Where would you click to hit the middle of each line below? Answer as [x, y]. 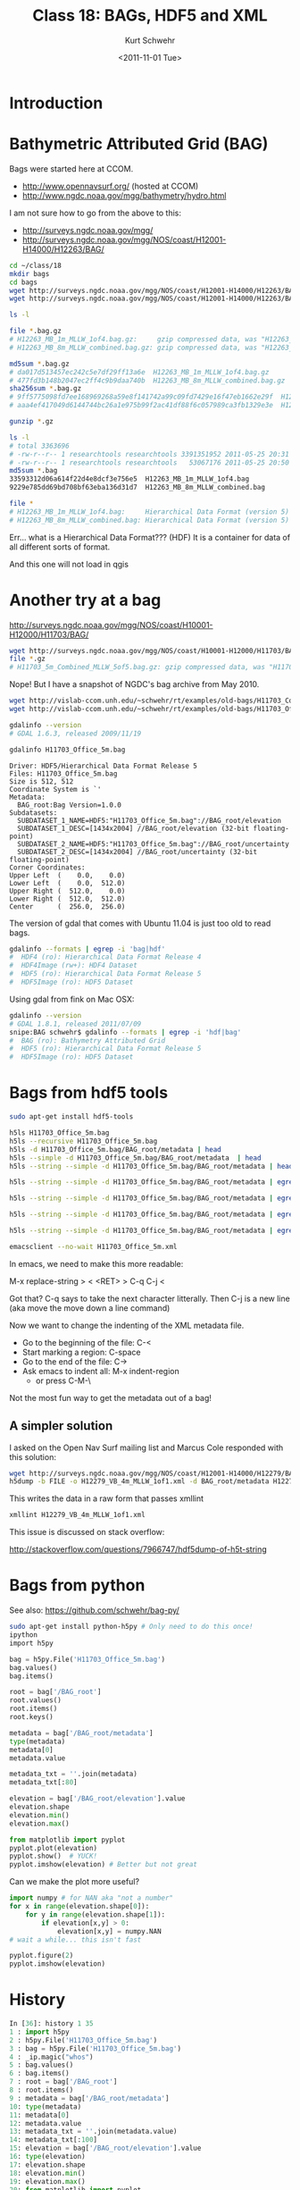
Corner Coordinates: [48, 868]
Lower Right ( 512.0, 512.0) [67, 899]
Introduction [56, 103]
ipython [24, 1635]
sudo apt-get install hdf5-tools [71, 1117]
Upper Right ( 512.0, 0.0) [67, 891]
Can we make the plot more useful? [75, 1882]
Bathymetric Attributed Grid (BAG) [139, 144]
